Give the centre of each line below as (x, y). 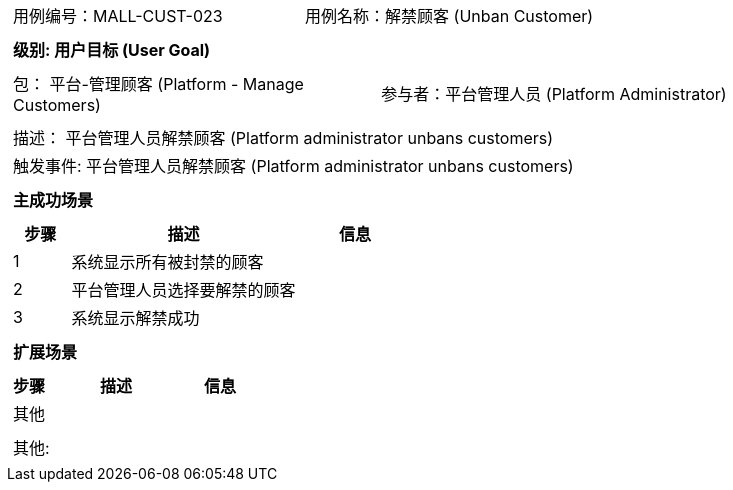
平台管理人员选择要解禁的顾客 (183, 290)
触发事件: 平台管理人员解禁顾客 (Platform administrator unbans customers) (293, 166)
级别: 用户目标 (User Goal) (112, 50)
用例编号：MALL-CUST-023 (118, 16)
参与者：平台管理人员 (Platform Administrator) (554, 94)
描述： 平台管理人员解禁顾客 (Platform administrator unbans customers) (283, 138)
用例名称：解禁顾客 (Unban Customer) (449, 16)
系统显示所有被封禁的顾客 (167, 262)
